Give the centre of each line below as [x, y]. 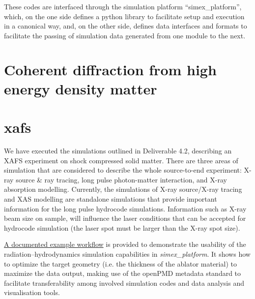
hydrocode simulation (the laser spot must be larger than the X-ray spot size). [122, 227]
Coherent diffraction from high [110, 69]
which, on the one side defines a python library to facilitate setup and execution [124, 16]
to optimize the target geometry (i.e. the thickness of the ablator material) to [120, 263]
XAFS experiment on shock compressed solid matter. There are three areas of [121, 160]
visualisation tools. [32, 292]
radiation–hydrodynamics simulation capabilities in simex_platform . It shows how [127, 254]
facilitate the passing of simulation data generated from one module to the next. [125, 35]
